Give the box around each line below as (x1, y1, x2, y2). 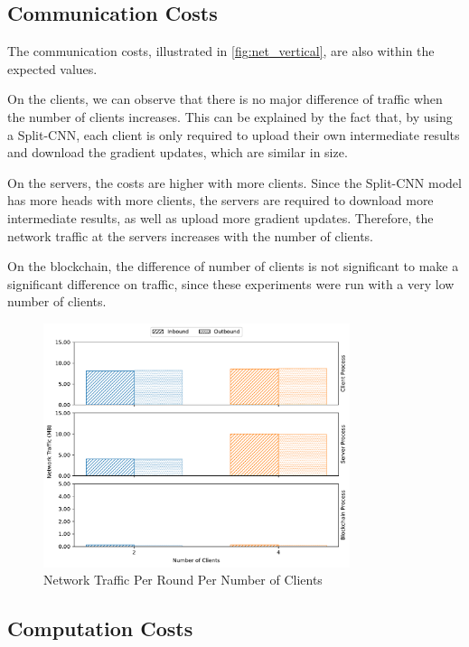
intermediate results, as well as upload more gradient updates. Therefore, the (7, 208, 434, 227)
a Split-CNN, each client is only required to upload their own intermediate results (7, 125, 460, 144)
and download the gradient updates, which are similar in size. (7, 143, 348, 162)
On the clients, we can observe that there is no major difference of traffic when (7, 89, 443, 108)
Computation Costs (7, 614, 193, 642)
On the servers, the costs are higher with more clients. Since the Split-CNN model (7, 173, 462, 192)
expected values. (7, 59, 98, 78)
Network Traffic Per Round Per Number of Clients (43, 570, 323, 589)
